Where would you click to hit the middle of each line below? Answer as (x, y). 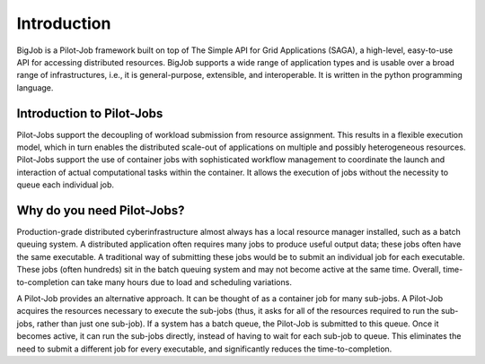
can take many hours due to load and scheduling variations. (181, 282)
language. (35, 87)
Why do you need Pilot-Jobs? (101, 210)
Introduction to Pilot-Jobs (90, 113)
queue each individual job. (66, 185)
